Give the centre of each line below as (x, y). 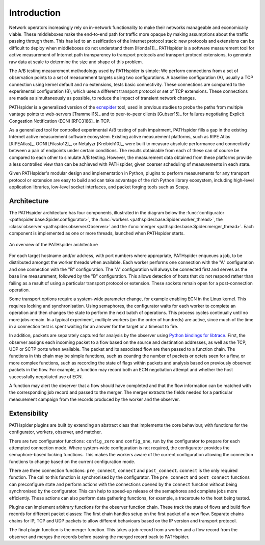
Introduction (35, 13)
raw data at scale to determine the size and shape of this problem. (76, 62)
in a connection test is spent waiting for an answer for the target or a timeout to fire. (94, 326)
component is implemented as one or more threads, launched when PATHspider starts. (97, 234)
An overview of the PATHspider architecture (53, 244)
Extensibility (29, 413)
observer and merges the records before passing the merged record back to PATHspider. (99, 537)
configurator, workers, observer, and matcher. (55, 432)
